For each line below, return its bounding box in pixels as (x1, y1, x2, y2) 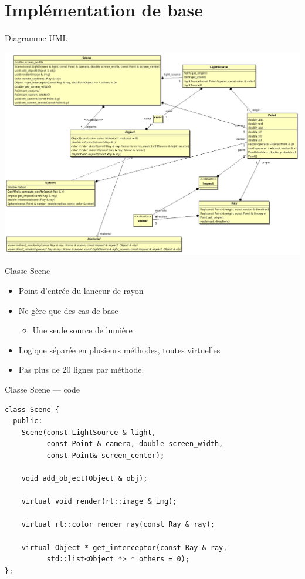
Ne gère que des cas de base (18, 304, 118, 316)
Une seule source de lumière (32, 324, 133, 336)
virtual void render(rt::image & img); (21, 497, 177, 506)
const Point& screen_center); (46, 451, 165, 460)
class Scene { (5, 405, 60, 414)
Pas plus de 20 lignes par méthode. (18, 363, 144, 376)
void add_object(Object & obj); (21, 474, 148, 483)
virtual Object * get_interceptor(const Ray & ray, (21, 543, 228, 552)
